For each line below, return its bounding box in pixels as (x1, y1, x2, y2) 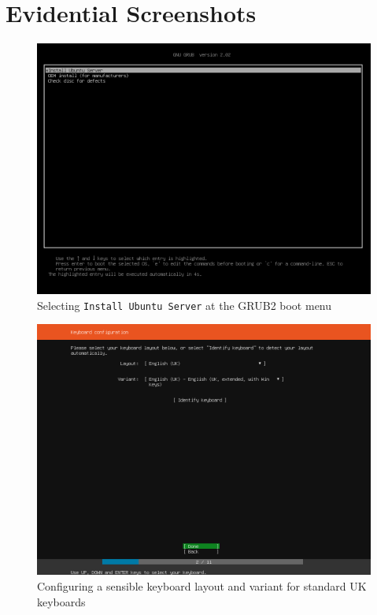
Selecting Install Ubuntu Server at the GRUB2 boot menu (37, 296, 332, 313)
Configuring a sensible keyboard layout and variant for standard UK (37, 577, 367, 594)
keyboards (37, 593, 86, 609)
